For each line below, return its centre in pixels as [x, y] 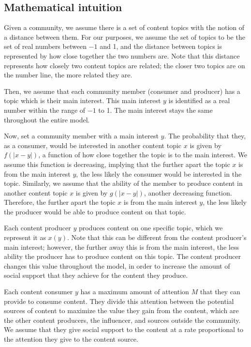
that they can [220, 292]
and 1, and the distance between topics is [161, 46]
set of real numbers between [45, 46]
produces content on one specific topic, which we [151, 228]
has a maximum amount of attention [135, 292]
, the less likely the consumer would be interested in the [159, 173]
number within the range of [45, 110]
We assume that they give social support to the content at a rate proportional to [124, 329]
